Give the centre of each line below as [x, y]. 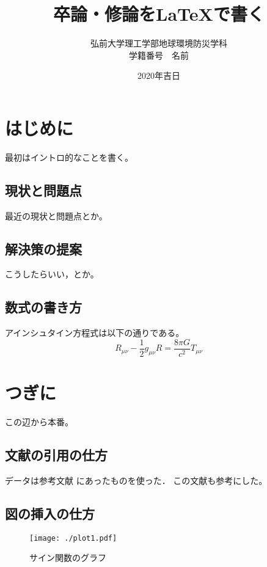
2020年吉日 [159, 75]
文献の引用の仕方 [56, 455]
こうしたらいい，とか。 [52, 274]
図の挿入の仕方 [50, 513]
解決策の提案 [43, 248]
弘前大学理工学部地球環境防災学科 [159, 43]
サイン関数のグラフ [68, 558]
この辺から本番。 [39, 422]
